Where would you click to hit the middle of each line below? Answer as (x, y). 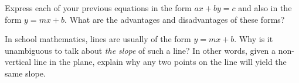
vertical (18, 62)
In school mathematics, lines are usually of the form (98, 39)
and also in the (265, 8)
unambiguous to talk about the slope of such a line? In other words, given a (140, 50)
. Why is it (254, 39)
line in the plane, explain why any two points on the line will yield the (160, 62)
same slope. (25, 73)
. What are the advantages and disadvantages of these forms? (175, 19)
